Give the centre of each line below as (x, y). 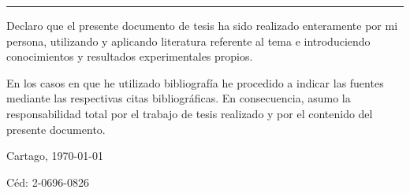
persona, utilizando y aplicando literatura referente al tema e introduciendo (188, 41)
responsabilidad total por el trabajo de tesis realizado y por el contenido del (190, 113)
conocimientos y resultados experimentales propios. (130, 56)
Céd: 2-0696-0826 (48, 182)
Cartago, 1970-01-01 (55, 156)
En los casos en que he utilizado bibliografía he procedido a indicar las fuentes (195, 82)
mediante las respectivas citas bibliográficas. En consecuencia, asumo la (179, 98)
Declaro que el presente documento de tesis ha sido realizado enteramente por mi (202, 25)
